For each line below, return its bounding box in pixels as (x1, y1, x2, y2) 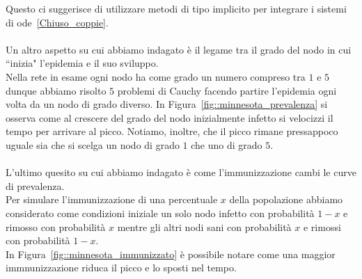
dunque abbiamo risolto (6, 83, 107, 97)
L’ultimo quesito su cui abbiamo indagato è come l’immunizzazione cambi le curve (6, 165, 356, 180)
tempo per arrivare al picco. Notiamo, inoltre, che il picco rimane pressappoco (6, 124, 338, 138)
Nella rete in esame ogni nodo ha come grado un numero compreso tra (6, 69, 306, 83)
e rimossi (303, 219, 341, 234)
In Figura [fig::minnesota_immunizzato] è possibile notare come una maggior (6, 246, 336, 261)
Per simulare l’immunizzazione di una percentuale (6, 192, 218, 207)
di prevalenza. (6, 178, 65, 193)
